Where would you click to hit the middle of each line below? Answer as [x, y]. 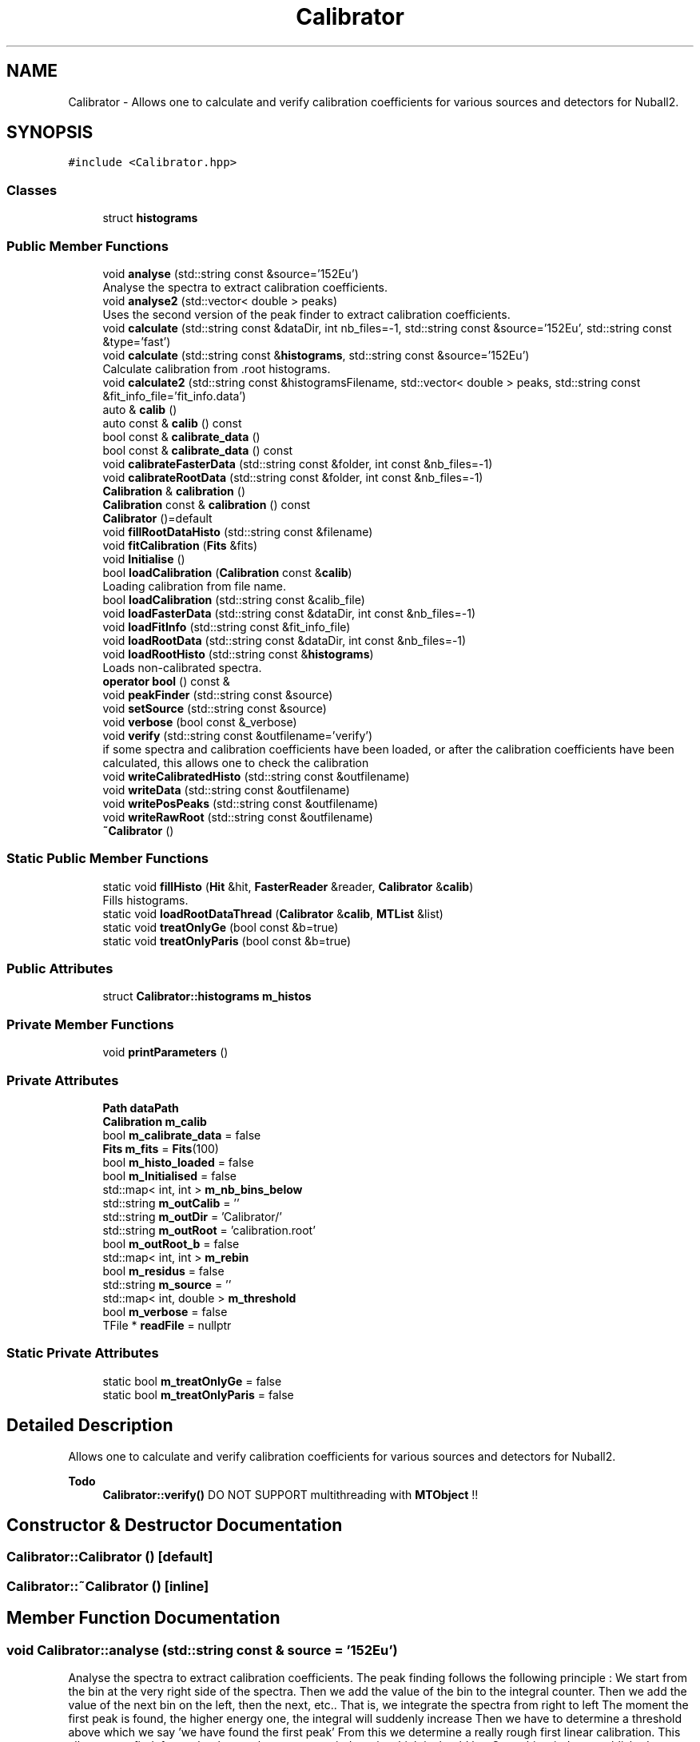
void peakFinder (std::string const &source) [218, 694]
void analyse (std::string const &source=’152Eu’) [231, 273]
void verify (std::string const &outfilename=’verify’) [238, 735]
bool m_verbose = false [165, 1311]
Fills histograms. [145, 900]
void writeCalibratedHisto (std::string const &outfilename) [256, 776]
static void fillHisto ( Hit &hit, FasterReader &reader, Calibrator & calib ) [288, 886]
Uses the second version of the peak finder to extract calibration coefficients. [306, 314]
